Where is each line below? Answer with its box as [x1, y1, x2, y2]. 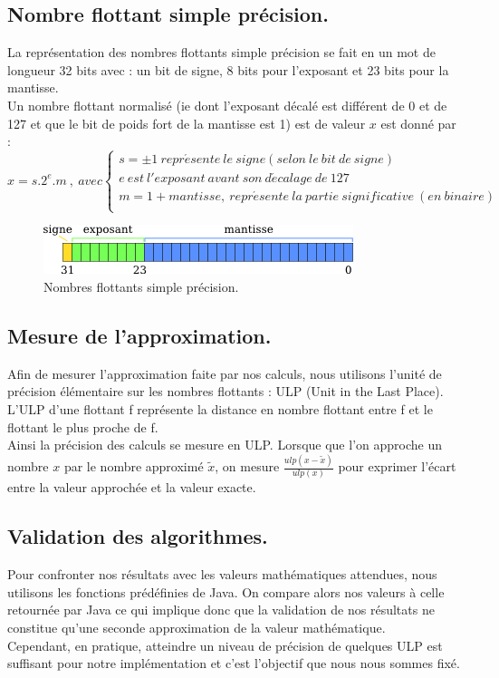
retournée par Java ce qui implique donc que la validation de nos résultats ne [7, 600, 435, 619]
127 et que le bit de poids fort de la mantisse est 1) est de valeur [7, 113, 366, 132]
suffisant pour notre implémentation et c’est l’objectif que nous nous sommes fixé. [7, 654, 460, 673]
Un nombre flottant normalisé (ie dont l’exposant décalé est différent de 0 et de [7, 95, 447, 114]
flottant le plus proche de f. [7, 417, 158, 436]
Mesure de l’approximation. [7, 321, 272, 349]
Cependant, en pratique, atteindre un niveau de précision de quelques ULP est [7, 635, 443, 654]
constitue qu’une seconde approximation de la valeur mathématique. [7, 617, 386, 636]
